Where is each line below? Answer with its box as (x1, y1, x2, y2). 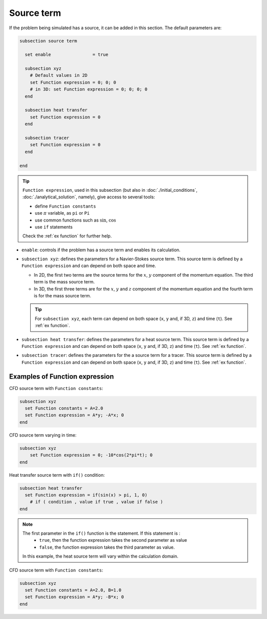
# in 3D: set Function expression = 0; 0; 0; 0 (30, 87, 148, 92)
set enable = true (25, 52, 109, 57)
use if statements (35, 224, 73, 230)
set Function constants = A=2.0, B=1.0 (25, 587, 122, 593)
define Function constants (35, 203, 96, 209)
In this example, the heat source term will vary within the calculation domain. (22, 553, 178, 560)
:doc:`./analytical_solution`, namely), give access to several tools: (22, 194, 155, 200)
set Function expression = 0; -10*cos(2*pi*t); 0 (30, 452, 153, 458)
